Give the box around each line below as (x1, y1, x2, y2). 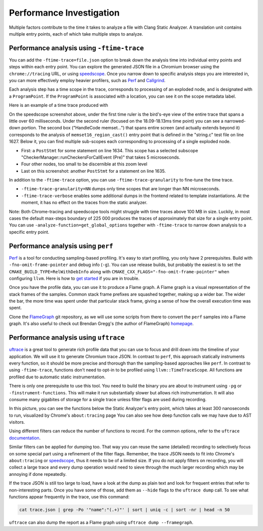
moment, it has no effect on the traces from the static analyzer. (21, 200, 148, 205)
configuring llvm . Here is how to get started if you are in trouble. (9, 275, 140, 281)
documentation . (9, 435, 41, 441)
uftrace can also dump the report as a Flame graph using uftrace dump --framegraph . (9, 519, 193, 525)
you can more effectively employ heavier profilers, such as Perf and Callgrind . (9, 78, 166, 83)
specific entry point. (9, 229, 50, 235)
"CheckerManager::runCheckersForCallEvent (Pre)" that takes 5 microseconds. (21, 154, 180, 160)
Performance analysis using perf (9, 242, 113, 250)
